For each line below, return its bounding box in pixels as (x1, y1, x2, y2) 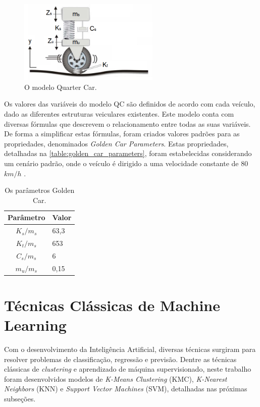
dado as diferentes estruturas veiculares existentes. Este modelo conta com (4, 108, 234, 119)
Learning (4, 315, 67, 335)
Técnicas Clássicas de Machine (4, 294, 220, 315)
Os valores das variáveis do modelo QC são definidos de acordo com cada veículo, (4, 98, 255, 109)
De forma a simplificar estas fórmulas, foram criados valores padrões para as (4, 128, 240, 139)
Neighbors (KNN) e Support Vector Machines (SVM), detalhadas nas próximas (4, 383, 247, 394)
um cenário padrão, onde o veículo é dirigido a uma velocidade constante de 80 (4, 158, 248, 168)
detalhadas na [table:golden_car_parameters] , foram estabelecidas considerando (4, 148, 252, 159)
